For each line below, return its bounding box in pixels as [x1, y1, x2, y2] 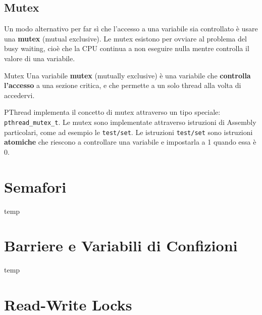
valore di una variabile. [4, 53, 75, 63]
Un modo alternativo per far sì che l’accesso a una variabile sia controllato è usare [4, 23, 258, 34]
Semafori [4, 176, 67, 197]
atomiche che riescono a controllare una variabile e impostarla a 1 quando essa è [4, 137, 256, 147]
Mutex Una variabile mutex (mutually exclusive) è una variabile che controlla [4, 70, 251, 80]
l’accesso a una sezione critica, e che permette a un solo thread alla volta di [4, 80, 241, 91]
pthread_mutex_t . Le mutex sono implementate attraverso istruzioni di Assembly [4, 116, 256, 127]
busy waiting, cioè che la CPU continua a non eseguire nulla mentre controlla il [4, 43, 249, 54]
